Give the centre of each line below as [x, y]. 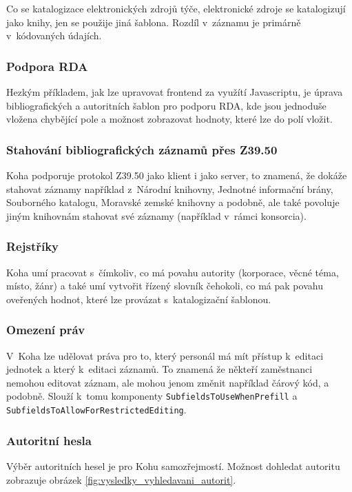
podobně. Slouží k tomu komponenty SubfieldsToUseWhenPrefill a [152, 396]
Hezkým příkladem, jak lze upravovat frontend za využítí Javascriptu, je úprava [175, 92]
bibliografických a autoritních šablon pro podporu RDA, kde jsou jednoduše [166, 105]
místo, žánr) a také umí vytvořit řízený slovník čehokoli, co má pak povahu [165, 286]
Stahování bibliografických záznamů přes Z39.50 [142, 149]
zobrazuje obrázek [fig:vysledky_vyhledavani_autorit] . [121, 479]
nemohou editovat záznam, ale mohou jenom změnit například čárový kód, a [168, 382]
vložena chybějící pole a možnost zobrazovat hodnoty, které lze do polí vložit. [169, 119]
